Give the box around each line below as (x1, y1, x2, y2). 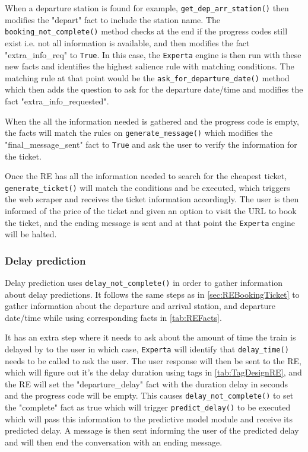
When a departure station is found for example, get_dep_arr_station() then (5, 2, 289, 14)
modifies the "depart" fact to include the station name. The (5, 13, 220, 26)
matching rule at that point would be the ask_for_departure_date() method (5, 71, 290, 84)
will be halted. (5, 228, 57, 240)
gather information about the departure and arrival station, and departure (5, 300, 275, 312)
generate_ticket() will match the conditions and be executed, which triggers (5, 181, 290, 193)
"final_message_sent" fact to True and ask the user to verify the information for (5, 138, 297, 150)
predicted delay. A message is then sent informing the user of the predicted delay (5, 424, 299, 437)
